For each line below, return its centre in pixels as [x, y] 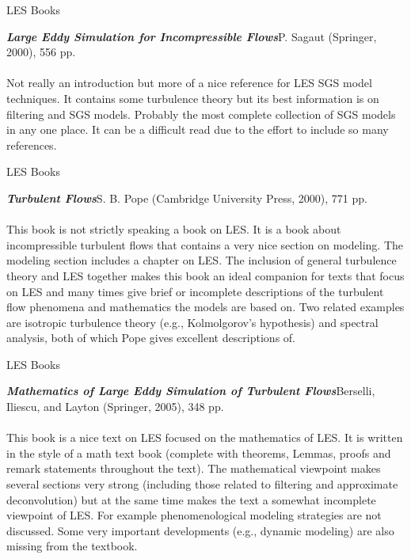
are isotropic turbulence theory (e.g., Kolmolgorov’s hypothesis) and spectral [192, 322]
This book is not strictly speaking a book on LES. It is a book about [174, 229]
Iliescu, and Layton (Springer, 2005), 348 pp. [115, 407]
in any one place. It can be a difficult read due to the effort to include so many [198, 129]
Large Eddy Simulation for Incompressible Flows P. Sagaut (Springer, [192, 36]
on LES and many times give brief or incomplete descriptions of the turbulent [195, 291]
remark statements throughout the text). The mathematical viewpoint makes [194, 468]
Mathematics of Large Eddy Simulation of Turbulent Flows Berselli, [191, 391]
